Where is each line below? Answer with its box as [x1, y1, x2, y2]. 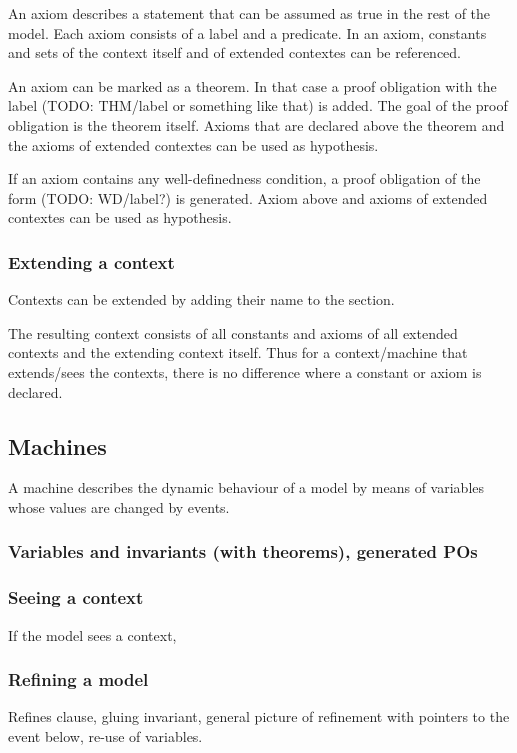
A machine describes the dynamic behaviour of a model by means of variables [8, 477, 485, 498]
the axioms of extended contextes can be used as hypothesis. [8, 134, 379, 155]
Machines [8, 430, 107, 461]
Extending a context [8, 249, 175, 274]
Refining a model [8, 667, 149, 692]
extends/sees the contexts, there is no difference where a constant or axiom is [8, 361, 482, 382]
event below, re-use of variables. [8, 725, 203, 746]
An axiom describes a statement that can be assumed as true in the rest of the [8, 3, 491, 23]
